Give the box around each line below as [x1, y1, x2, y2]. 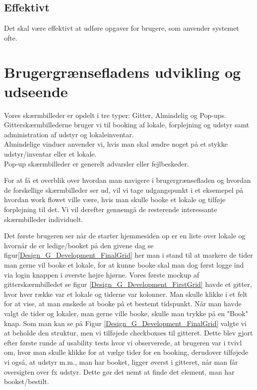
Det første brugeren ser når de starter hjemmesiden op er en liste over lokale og [4, 230, 246, 241]
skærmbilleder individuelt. [4, 214, 83, 224]
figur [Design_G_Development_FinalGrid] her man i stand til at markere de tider [4, 250, 253, 260]
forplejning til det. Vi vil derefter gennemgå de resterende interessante [4, 204, 217, 215]
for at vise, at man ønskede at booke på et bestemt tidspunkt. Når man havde [4, 298, 242, 309]
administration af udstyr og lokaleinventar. [4, 129, 134, 139]
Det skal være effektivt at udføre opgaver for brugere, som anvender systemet [4, 23, 239, 33]
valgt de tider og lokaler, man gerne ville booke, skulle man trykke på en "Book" [4, 308, 248, 318]
